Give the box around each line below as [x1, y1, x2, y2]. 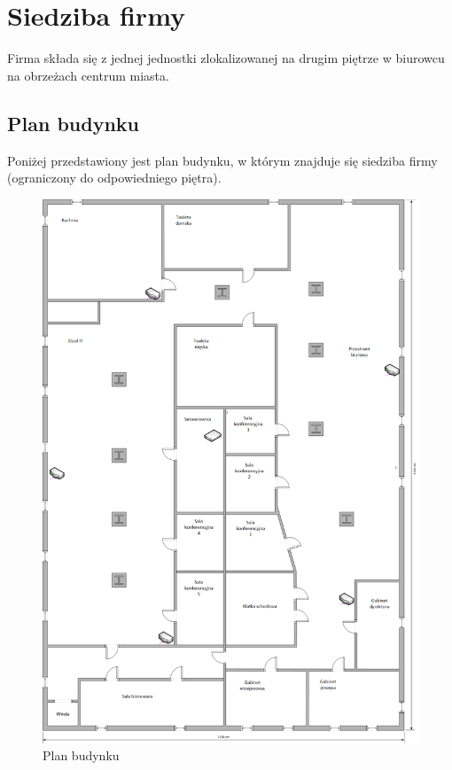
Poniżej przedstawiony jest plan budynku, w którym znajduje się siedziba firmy [7, 151, 438, 169]
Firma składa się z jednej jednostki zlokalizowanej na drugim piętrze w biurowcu [7, 49, 445, 67]
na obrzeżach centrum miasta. [7, 66, 169, 84]
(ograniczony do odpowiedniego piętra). [7, 168, 222, 187]
